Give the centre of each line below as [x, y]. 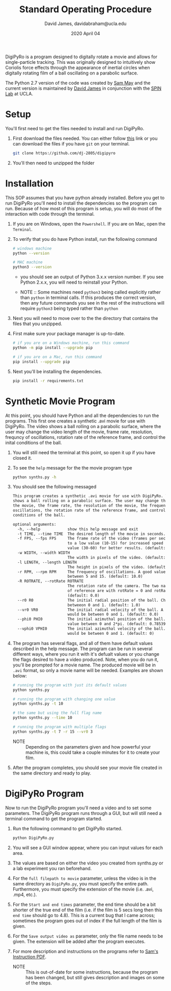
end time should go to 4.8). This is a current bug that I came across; [84, 915]
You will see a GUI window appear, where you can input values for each [88, 848]
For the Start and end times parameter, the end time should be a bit [84, 904]
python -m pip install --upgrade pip [53, 348]
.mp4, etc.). [25, 895]
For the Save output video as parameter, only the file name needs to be [88, 936]
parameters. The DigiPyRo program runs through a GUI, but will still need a [83, 813]
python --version [31, 253]
